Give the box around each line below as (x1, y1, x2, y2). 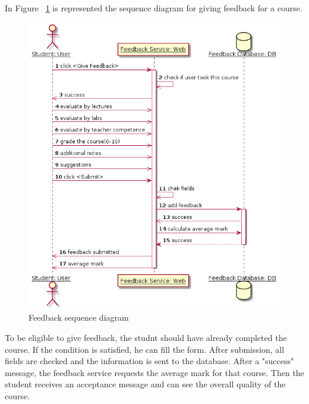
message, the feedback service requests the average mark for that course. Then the (5, 366, 304, 378)
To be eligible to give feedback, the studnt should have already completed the (5, 331, 287, 343)
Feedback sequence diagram (29, 311, 129, 324)
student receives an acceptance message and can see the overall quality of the (5, 378, 286, 390)
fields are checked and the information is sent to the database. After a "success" (5, 355, 294, 367)
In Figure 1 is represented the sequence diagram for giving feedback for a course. (5, 2, 302, 14)
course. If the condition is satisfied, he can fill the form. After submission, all (5, 343, 285, 355)
